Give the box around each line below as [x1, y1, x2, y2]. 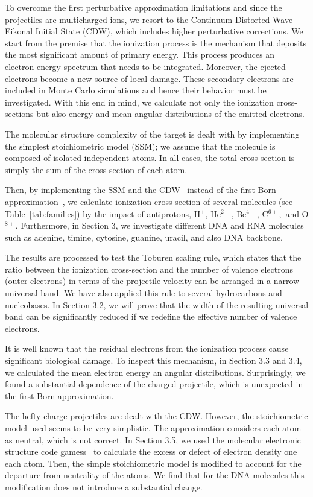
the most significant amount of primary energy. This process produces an [5, 48, 275, 61]
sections [5, 107, 34, 120]
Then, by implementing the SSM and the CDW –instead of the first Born [5, 183, 276, 196]
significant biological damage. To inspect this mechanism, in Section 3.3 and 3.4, [5, 354, 302, 367]
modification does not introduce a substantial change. [5, 480, 203, 493]
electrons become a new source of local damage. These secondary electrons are [5, 72, 294, 84]
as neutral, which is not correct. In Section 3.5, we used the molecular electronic [5, 433, 301, 446]
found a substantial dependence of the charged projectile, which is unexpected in [5, 378, 303, 390]
